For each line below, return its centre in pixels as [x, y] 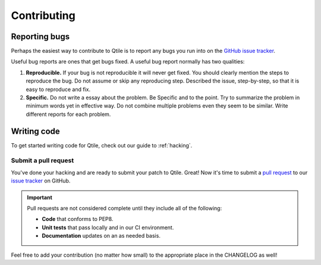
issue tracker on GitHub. [41, 181]
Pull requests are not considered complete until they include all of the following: [125, 209]
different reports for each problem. [68, 114]
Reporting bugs [40, 37]
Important [40, 197]
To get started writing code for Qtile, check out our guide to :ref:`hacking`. [102, 145]
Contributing [43, 15]
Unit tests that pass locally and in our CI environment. [108, 227]
